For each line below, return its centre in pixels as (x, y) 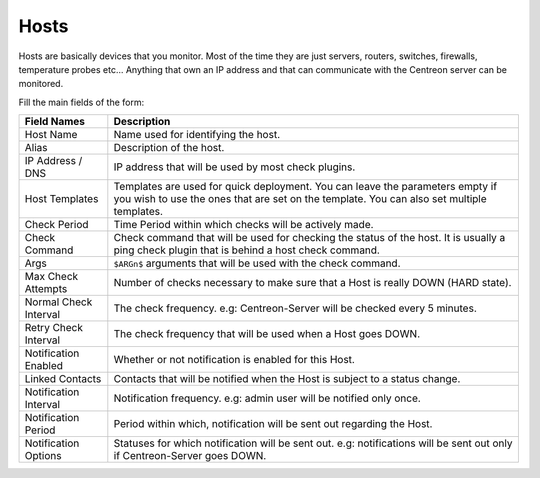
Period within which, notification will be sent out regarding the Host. (273, 424)
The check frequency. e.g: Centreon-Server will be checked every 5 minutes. (295, 308)
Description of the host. (169, 148)
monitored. (41, 84)
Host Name (51, 135)
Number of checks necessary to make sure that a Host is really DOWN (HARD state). (312, 283)
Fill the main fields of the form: (81, 102)
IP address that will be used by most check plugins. (234, 167)
